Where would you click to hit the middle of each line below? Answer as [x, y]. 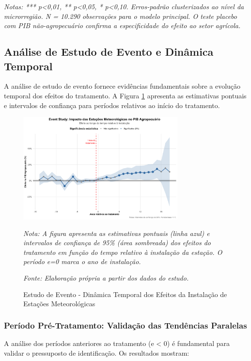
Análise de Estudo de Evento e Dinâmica [109, 52]
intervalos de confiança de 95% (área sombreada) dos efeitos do [117, 243]
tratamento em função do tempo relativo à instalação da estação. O [123, 252]
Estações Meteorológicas [59, 304]
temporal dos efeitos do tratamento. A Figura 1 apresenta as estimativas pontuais [125, 95]
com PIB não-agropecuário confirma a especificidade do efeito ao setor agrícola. [122, 25]
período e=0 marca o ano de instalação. [82, 261]
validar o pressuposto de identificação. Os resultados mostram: [97, 353]
